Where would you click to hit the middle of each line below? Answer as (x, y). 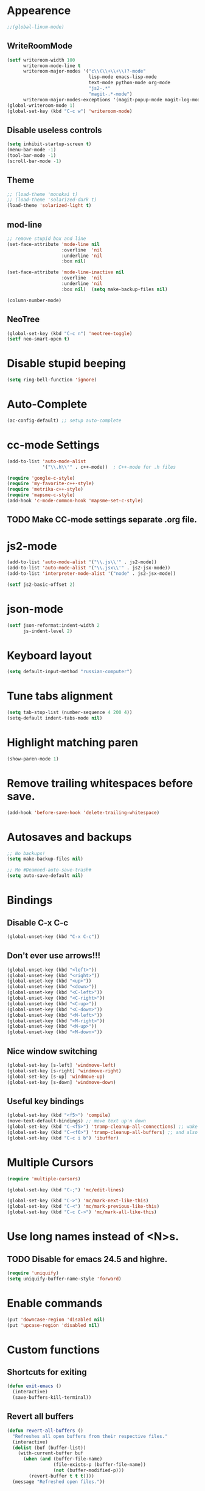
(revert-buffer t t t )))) (62, 1476)
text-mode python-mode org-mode (130, 83)
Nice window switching (52, 1051)
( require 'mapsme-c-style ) (41, 495)
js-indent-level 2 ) (47, 631)
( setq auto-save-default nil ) (45, 876)
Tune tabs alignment (60, 696)
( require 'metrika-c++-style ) (45, 489)
